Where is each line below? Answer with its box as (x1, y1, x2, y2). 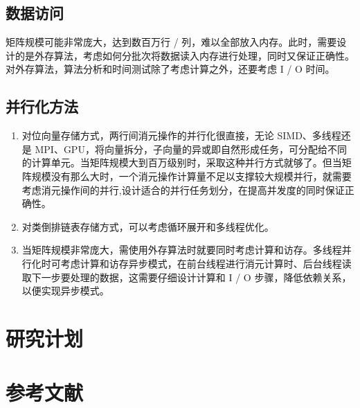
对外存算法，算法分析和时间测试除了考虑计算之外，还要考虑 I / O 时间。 (6, 62, 335, 76)
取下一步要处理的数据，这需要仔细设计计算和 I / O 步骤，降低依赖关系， (21, 269, 352, 284)
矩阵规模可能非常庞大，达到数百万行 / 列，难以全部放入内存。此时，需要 (6, 35, 337, 49)
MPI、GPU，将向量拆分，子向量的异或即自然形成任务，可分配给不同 (35, 141, 347, 156)
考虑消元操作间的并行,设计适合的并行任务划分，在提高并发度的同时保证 (21, 182, 345, 197)
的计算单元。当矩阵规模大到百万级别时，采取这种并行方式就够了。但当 (21, 155, 342, 170)
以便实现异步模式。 (21, 283, 109, 298)
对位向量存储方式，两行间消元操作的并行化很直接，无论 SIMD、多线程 (21, 128, 341, 143)
